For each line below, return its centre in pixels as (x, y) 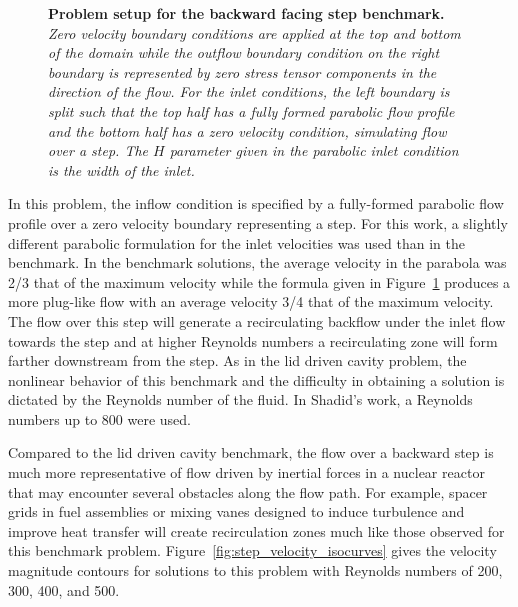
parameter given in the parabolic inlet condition (314, 150)
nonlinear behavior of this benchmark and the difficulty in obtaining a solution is (256, 379)
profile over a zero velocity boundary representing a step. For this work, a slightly (258, 222)
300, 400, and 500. (64, 589)
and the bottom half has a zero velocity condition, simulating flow (247, 130)
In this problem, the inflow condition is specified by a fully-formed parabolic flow (256, 203)
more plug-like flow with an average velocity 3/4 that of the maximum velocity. (251, 301)
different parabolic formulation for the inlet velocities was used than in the (236, 242)
